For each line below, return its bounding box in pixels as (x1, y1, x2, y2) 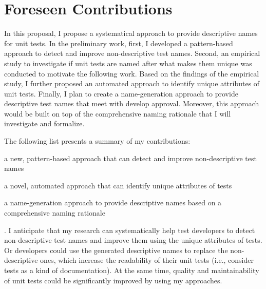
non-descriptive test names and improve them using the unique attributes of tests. (4, 235, 262, 245)
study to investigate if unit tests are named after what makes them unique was (4, 57, 252, 68)
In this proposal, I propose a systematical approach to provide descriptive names (4, 28, 258, 38)
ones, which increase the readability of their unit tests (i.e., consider (40, 255, 254, 265)
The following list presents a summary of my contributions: (4, 136, 191, 146)
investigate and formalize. (4, 118, 85, 129)
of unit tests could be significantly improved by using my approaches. (4, 275, 222, 285)
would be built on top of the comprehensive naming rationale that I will (4, 108, 231, 119)
